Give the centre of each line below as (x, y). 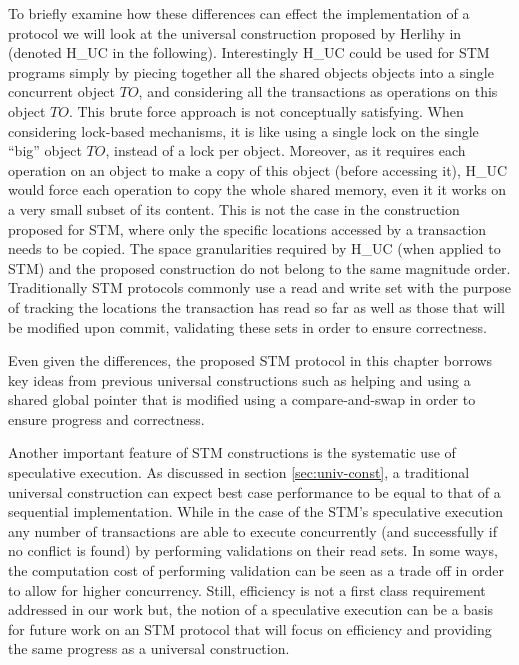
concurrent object (62, 91)
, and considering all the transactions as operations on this (318, 91)
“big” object (45, 150)
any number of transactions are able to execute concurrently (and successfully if (253, 530)
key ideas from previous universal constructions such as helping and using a (239, 379)
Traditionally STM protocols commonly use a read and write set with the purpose (259, 287)
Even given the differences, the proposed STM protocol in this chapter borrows (250, 360)
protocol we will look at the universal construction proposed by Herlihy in (235, 32)
